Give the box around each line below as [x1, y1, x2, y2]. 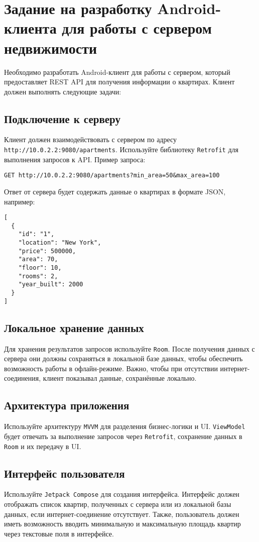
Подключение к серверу [4, 111, 120, 126]
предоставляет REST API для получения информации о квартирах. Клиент [4, 76, 235, 87]
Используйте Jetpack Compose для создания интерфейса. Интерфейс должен [4, 489, 239, 499]
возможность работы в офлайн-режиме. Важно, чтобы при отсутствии [4, 363, 218, 373]
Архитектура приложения [4, 397, 129, 413]
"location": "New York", [18, 239, 101, 247]
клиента [4, 18, 57, 38]
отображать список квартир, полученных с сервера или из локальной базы [4, 499, 231, 509]
